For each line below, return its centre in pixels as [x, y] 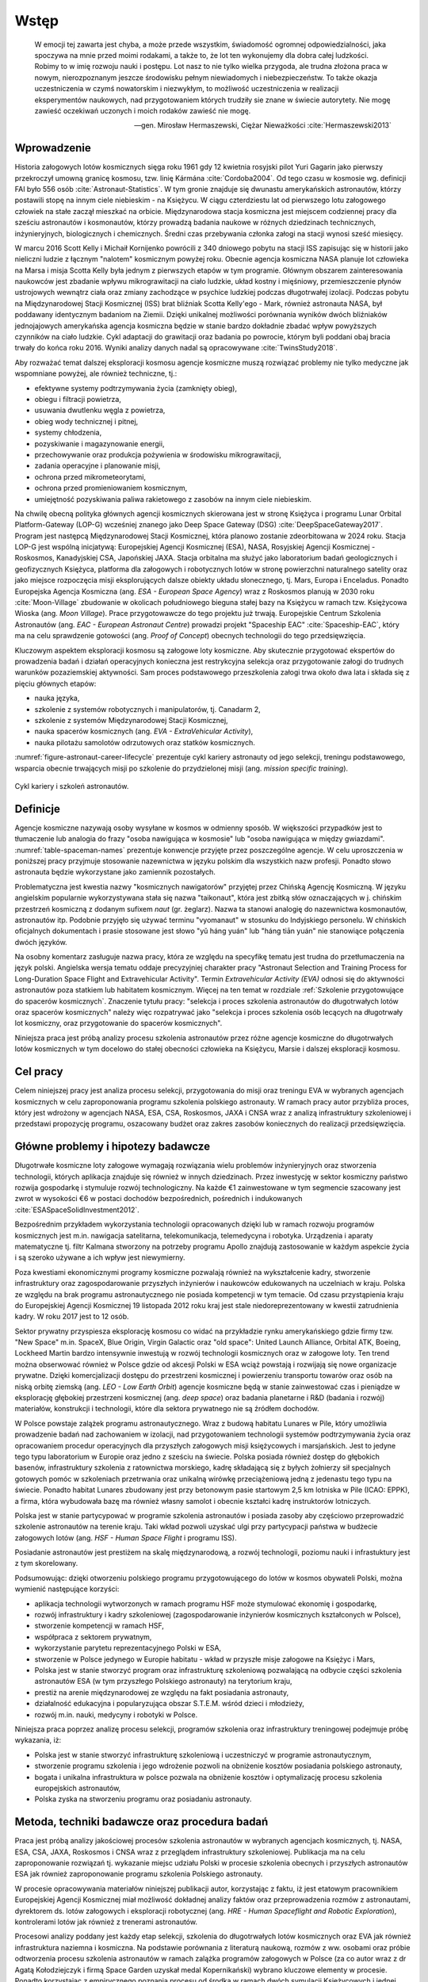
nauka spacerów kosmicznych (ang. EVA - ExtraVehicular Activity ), [144, 731]
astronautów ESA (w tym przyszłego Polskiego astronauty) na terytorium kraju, [163, 1682]
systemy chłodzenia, [68, 433]
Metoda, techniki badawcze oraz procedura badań [141, 1822]
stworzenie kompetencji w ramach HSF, [99, 1626]
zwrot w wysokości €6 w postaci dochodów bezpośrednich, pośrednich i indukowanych [159, 1199]
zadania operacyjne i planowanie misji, [97, 466]
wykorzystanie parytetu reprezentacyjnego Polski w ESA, [128, 1648]
